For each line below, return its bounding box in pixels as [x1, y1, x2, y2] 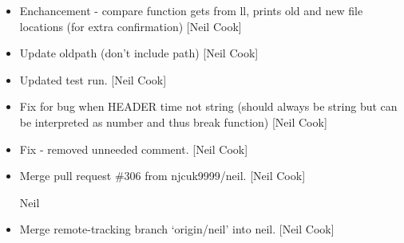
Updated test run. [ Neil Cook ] [19, 71, 167, 88]
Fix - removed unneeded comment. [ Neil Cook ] [19, 140, 248, 157]
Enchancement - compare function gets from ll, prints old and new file [19, 2, 363, 18]
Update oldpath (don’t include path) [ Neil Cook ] [19, 45, 259, 61]
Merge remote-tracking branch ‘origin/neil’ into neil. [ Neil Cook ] [19, 221, 335, 237]
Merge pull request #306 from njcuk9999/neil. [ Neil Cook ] [19, 167, 306, 184]
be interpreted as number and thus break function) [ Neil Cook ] [19, 113, 327, 130]
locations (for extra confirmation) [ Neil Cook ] [19, 18, 242, 34]
